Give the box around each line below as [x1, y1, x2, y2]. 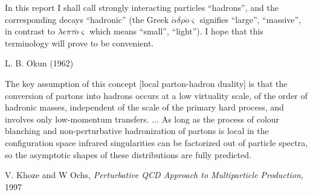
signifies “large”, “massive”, [199, 13, 302, 25]
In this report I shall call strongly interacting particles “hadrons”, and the [5, 1, 279, 13]
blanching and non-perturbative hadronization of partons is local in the [5, 124, 269, 137]
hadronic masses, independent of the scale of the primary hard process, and [5, 101, 284, 113]
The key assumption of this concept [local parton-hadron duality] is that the [5, 77, 288, 89]
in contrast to [5, 25, 55, 37]
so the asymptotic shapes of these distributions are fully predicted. [5, 148, 251, 161]
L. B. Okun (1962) [5, 57, 74, 69]
